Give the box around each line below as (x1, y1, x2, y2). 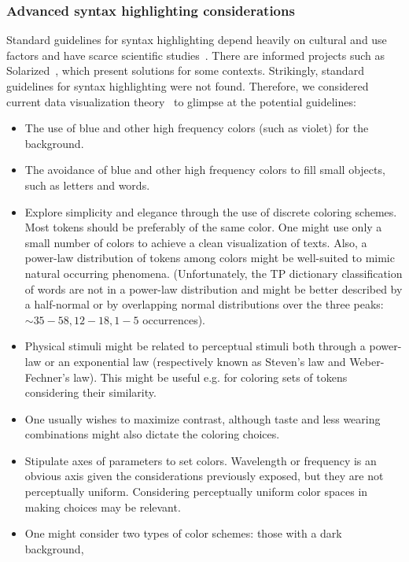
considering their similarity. (24, 384, 157, 401)
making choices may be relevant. (24, 498, 181, 515)
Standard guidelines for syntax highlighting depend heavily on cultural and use (6, 31, 387, 48)
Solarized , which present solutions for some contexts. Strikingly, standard (6, 62, 364, 79)
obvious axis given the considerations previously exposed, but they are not (24, 468, 384, 484)
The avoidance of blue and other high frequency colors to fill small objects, (24, 161, 385, 178)
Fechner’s (24, 368, 70, 385)
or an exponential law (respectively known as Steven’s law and (45, 353, 346, 369)
